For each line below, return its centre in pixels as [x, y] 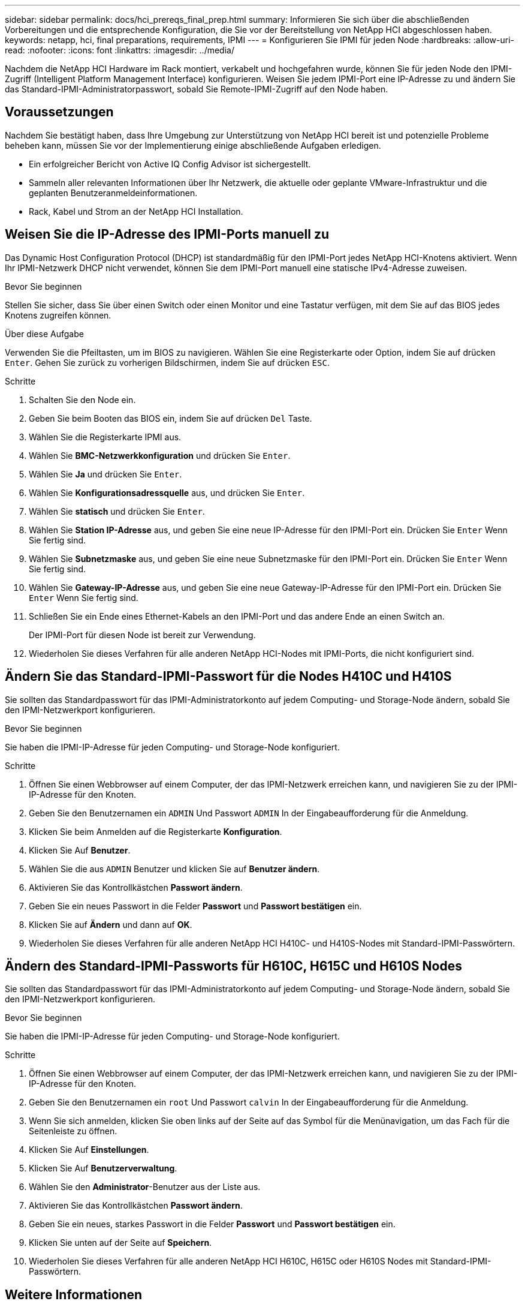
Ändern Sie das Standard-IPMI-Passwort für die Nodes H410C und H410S [228, 677]
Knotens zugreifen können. [58, 315]
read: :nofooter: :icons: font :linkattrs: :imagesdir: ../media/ [120, 50]
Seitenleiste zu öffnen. [73, 1131]
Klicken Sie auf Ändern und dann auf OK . [111, 924]
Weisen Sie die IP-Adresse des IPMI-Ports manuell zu [167, 235]
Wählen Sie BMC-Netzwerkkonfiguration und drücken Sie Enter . [160, 455]
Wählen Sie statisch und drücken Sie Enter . [117, 511]
